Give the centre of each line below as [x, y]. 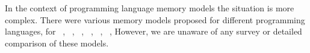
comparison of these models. [57, 43]
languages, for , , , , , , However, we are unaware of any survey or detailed [153, 31]
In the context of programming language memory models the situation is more [150, 8]
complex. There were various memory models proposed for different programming [155, 19]
